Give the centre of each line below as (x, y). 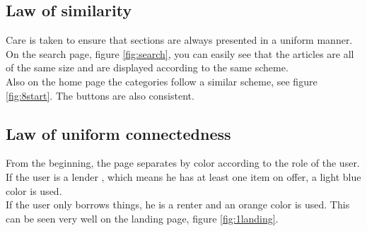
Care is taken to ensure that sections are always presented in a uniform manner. (179, 40)
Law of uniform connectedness (118, 133)
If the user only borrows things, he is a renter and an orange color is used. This (178, 205)
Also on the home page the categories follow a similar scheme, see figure (162, 81)
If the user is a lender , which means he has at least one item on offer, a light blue (183, 176)
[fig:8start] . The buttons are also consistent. (100, 95)
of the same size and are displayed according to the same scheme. (147, 67)
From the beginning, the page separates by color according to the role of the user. (183, 163)
